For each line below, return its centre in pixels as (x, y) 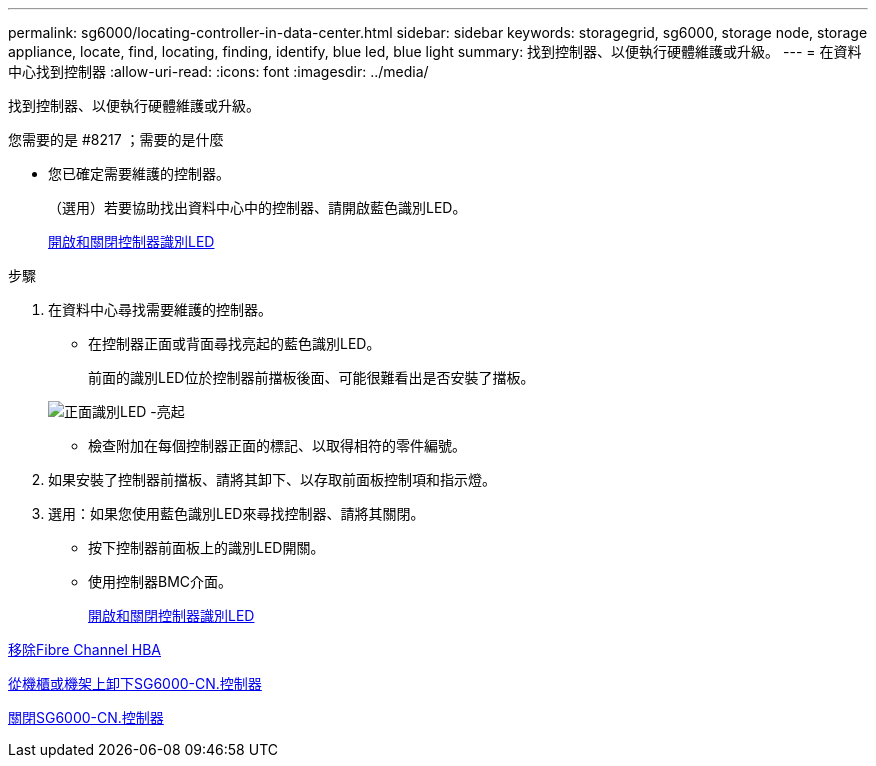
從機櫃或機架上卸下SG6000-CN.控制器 (135, 683)
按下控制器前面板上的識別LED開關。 (206, 547)
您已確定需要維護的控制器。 (139, 173)
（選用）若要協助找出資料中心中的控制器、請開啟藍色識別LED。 (257, 207)
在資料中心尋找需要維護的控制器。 (160, 309)
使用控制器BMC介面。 (160, 581)
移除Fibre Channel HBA (84, 649)
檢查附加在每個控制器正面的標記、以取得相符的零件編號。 (277, 445)
